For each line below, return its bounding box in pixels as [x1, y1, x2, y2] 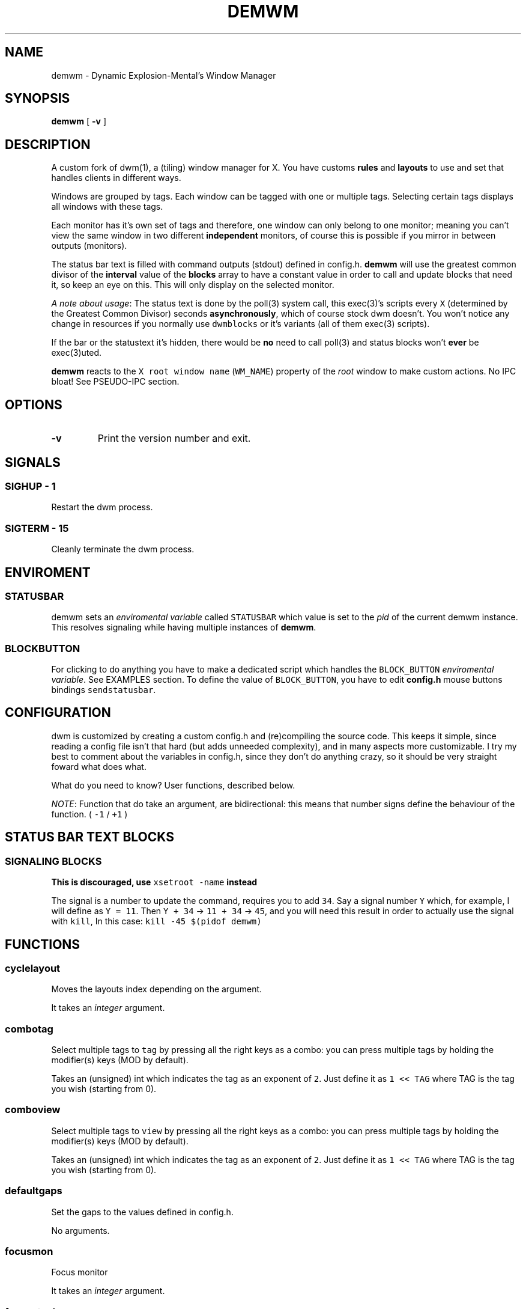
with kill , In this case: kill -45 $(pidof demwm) [51, 916, 262, 927]
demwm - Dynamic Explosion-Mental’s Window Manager [51, 70, 276, 81]
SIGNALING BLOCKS [5, 855, 102, 867]
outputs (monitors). [51, 240, 127, 251]
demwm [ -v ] [51, 116, 106, 127]
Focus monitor [51, 1267, 108, 1278]
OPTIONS [5, 397, 62, 412]
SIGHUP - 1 [5, 480, 56, 492]
